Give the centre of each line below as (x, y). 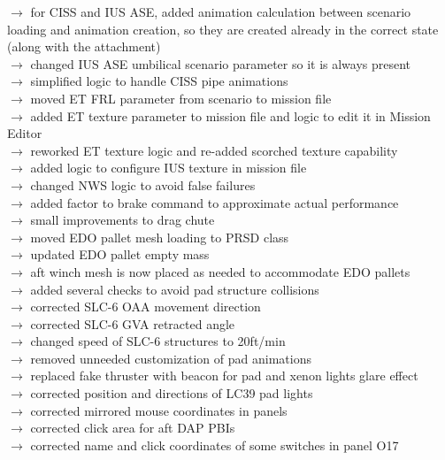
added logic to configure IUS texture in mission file (169, 168)
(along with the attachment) (84, 46)
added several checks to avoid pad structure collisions (175, 289)
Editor (25, 133)
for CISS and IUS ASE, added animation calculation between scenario (221, 11)
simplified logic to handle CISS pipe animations (159, 81)
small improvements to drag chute (123, 220)
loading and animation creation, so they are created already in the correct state (223, 29)
